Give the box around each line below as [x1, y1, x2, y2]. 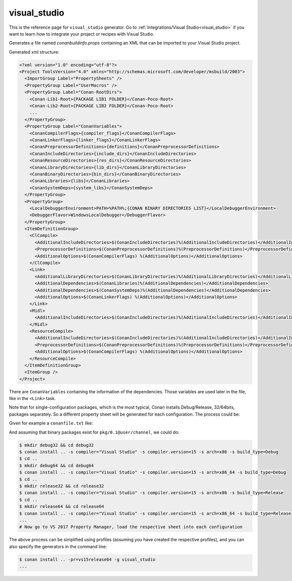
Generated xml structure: [9, 49, 59, 55]
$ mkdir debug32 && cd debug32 [19, 442, 94, 448]
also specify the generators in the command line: [9, 543, 107, 549]
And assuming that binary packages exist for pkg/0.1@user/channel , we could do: [9, 429, 180, 435]
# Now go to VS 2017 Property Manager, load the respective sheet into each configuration [19, 524, 243, 530]
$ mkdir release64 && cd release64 [19, 504, 104, 509]
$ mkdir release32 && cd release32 [19, 483, 104, 489]
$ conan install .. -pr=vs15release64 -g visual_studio [19, 557, 156, 562]
